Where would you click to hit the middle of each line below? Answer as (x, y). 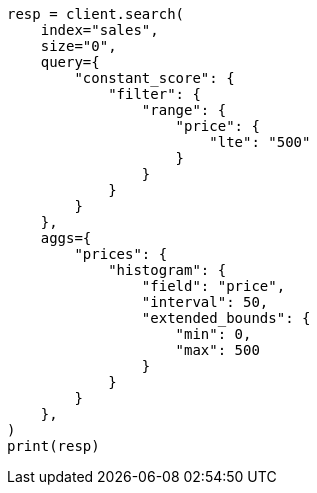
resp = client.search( (96, 14)
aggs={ (66, 238)
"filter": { (154, 94)
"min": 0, (213, 334)
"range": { (184, 110)
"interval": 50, (205, 302)
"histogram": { (167, 270)
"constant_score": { (154, 78)
